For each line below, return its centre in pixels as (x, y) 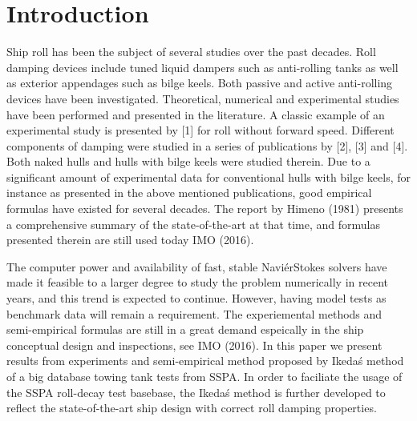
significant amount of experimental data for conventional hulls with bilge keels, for (208, 176)
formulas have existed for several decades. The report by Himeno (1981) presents (205, 208)
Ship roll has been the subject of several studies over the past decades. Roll (191, 52)
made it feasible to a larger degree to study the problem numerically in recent (197, 282)
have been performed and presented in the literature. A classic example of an (196, 114)
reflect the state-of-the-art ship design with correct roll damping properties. (192, 408)
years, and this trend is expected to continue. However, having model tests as (196, 298)
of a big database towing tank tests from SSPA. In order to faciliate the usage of (204, 376)
